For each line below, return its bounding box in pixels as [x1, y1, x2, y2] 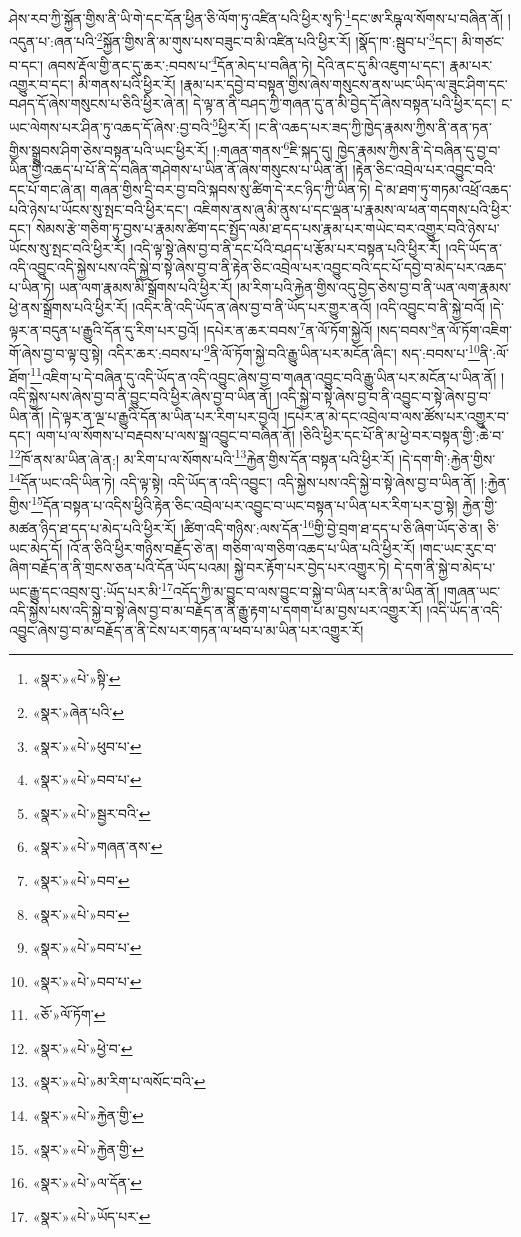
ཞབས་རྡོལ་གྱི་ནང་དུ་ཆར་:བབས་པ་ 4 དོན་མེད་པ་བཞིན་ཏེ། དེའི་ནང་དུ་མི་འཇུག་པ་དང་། [47, 51, 445, 75]
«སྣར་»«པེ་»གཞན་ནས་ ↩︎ [32, 836, 163, 857]
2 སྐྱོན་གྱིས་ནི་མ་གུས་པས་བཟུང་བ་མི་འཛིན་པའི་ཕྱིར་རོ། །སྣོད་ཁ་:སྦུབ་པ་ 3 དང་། [96, 28, 458, 51]
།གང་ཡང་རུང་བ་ [419, 537, 497, 558]
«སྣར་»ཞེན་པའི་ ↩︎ [32, 701, 125, 722]
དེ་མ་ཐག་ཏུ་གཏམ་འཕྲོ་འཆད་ [375, 179, 512, 200]
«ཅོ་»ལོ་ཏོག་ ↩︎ [32, 1004, 106, 1025]
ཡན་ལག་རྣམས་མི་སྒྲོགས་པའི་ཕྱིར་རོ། [59, 277, 233, 297]
